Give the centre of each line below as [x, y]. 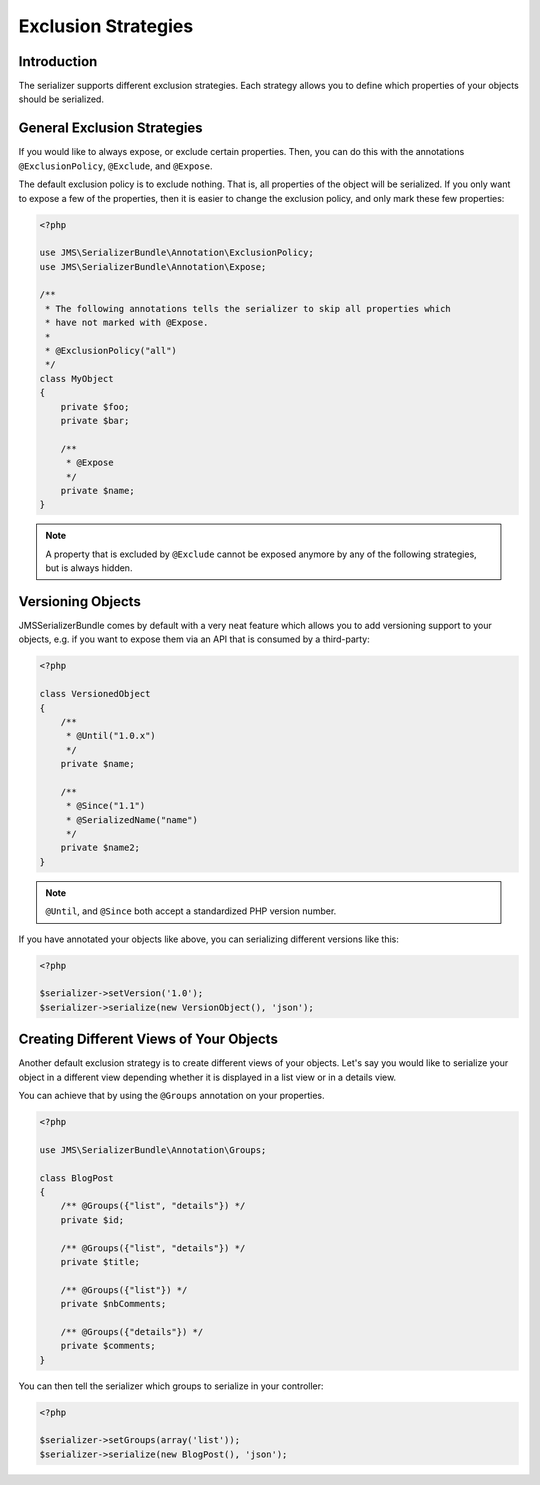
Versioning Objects [80, 601]
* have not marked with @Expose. [127, 323]
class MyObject [76, 378]
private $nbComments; [113, 1304]
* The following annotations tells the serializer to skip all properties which [248, 308]
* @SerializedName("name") [132, 819]
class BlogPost [76, 1178]
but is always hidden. [89, 568]
